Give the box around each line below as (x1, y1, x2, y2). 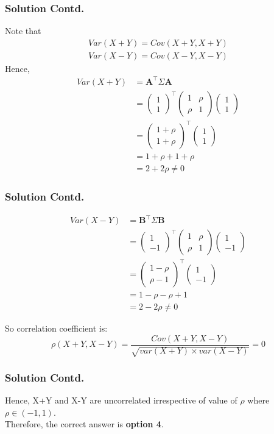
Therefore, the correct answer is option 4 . (5, 418, 164, 430)
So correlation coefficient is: (5, 322, 108, 334)
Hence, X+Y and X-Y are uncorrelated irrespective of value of (5, 394, 237, 407)
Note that (5, 24, 41, 37)
